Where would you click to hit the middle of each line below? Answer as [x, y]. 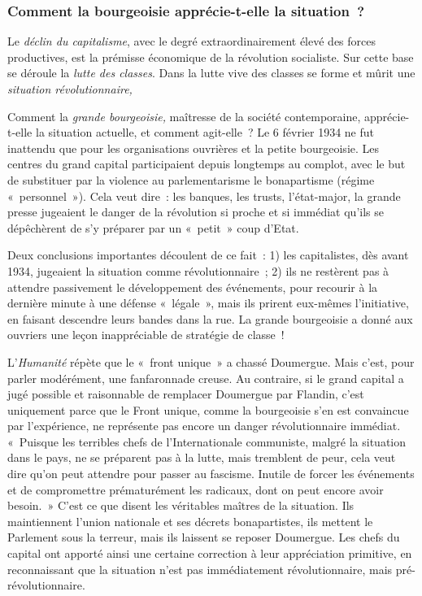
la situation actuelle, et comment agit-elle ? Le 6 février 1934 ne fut [205, 132]
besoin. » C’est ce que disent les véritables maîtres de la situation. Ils [181, 505]
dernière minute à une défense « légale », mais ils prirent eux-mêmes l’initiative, [208, 303]
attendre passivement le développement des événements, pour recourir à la [193, 287]
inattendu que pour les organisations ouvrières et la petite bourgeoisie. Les [194, 148]
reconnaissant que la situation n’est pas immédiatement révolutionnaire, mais [200, 569]
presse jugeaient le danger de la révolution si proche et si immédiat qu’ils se [196, 212]
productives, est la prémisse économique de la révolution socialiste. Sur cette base [211, 57]
